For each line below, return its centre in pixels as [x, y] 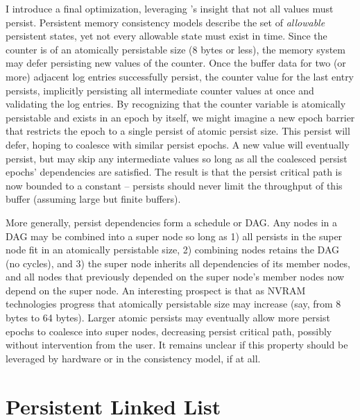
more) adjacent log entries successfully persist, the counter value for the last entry [180, 76]
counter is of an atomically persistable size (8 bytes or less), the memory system [175, 49]
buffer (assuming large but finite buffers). [93, 199]
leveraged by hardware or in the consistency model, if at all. [133, 358]
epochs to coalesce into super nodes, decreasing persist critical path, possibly [169, 331]
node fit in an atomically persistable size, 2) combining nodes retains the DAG [173, 250]
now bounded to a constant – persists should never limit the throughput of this [174, 185]
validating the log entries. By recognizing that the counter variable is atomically [176, 104]
